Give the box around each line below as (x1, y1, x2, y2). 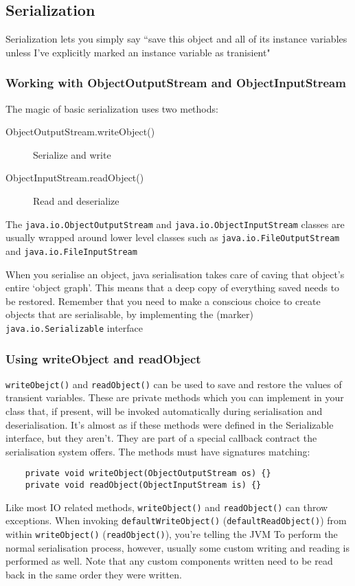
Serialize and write (33, 147, 111, 161)
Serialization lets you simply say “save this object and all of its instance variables (5, 32, 347, 46)
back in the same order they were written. (5, 567, 182, 581)
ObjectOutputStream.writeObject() (5, 124, 155, 139)
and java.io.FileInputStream (5, 243, 137, 258)
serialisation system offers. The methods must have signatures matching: (5, 444, 310, 458)
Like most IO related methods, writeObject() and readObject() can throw (5, 499, 328, 514)
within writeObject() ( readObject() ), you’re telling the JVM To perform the (5, 527, 338, 541)
